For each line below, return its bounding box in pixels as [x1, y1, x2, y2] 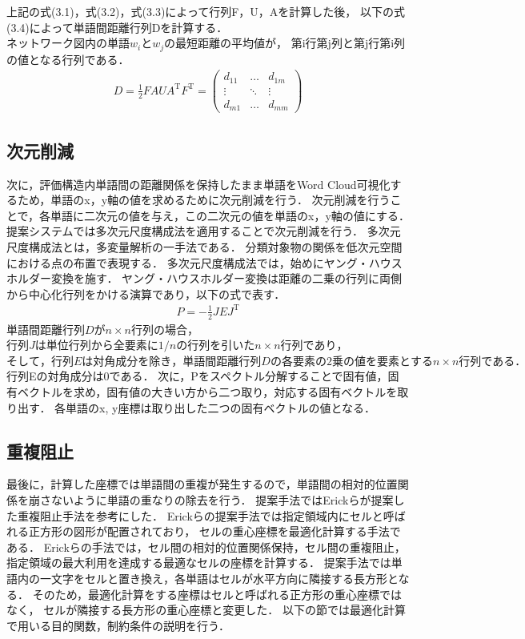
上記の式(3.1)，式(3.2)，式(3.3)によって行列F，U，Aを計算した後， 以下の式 [6, 3, 406, 19]
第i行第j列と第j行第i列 [291, 34, 406, 51]
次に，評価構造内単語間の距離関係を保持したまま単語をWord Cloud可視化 [6, 175, 391, 192]
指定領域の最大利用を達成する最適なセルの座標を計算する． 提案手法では [6, 554, 391, 571]
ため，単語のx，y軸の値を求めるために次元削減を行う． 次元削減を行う [17, 191, 391, 208]
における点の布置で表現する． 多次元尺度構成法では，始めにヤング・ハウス [6, 254, 403, 271]
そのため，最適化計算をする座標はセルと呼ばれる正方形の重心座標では [32, 585, 402, 602]
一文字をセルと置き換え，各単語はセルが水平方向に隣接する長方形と [39, 569, 399, 586]
